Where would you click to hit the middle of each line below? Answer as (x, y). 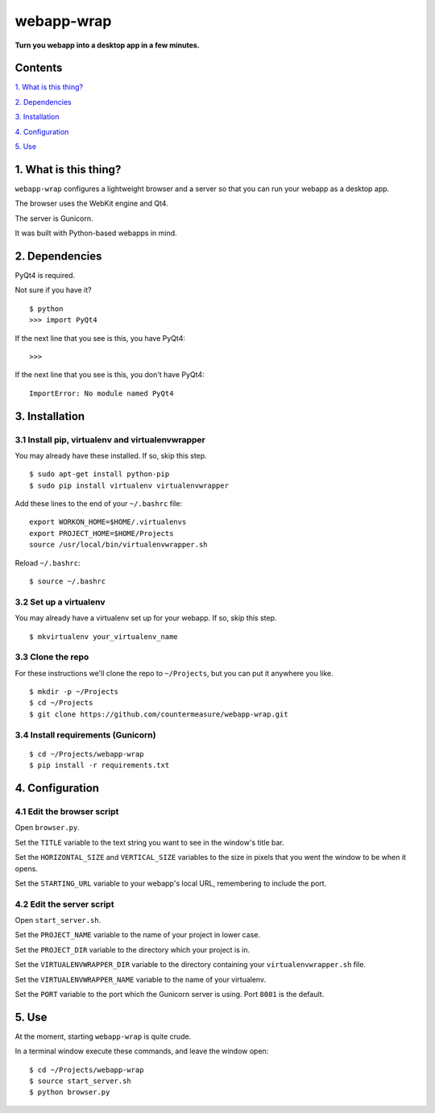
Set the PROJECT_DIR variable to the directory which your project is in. (132, 949)
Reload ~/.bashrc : (48, 563)
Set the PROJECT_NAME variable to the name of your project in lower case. (138, 935)
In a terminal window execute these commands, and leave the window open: (142, 1051)
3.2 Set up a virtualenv (60, 602)
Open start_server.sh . (58, 920)
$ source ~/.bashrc (68, 581)
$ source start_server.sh (81, 1081)
